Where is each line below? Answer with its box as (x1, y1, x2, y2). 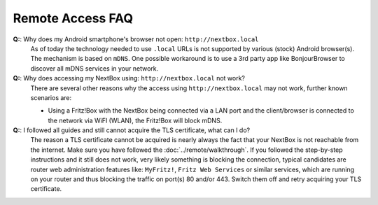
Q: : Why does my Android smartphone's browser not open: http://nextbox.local (13, 35, 259, 43)
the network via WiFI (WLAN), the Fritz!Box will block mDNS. (48, 116, 223, 125)
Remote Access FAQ (13, 10, 133, 26)
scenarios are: (30, 93, 72, 101)
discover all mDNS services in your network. (30, 64, 159, 73)
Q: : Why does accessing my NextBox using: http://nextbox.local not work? (13, 74, 245, 83)
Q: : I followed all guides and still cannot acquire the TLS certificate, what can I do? (13, 126, 251, 134)
